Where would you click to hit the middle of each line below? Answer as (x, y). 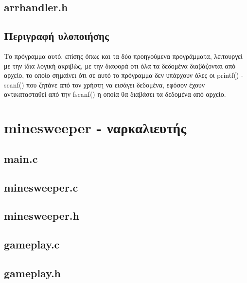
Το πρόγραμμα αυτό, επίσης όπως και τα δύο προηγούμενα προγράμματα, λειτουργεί (123, 56)
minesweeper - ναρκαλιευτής (95, 128)
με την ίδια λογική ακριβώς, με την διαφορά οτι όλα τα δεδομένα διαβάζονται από (120, 65)
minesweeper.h (42, 216)
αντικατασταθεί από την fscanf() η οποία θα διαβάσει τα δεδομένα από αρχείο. (115, 94)
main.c (21, 158)
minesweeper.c (41, 187)
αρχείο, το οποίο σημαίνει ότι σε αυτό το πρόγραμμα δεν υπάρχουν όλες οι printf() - (124, 75)
